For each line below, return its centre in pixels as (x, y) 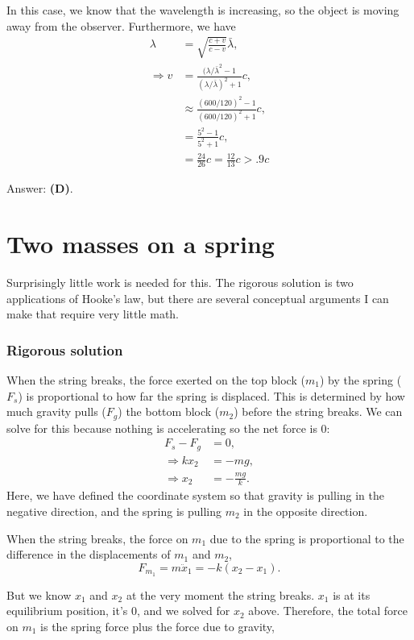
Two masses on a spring (141, 244)
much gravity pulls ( (56, 411)
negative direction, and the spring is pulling (114, 511)
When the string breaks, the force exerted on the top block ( (156, 379)
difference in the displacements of (89, 554)
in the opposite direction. (306, 511)
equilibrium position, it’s (67, 611)
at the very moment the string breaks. (220, 594)
